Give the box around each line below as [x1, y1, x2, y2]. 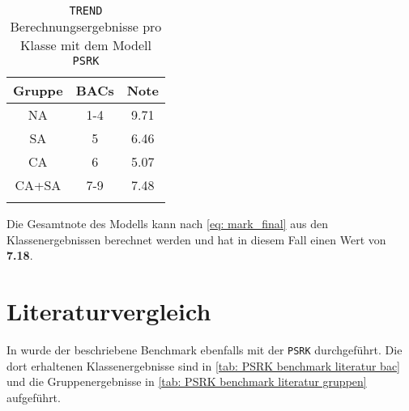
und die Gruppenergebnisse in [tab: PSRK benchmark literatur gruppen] [6, 373, 367, 390]
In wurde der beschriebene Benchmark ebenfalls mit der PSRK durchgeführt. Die [6, 341, 403, 358]
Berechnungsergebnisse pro [10, 17, 162, 36]
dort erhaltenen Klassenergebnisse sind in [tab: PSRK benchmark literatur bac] [6, 357, 400, 374]
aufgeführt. [6, 388, 61, 405]
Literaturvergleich [6, 294, 211, 327]
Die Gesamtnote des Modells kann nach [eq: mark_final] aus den [6, 215, 328, 231]
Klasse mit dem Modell [19, 36, 151, 54]
